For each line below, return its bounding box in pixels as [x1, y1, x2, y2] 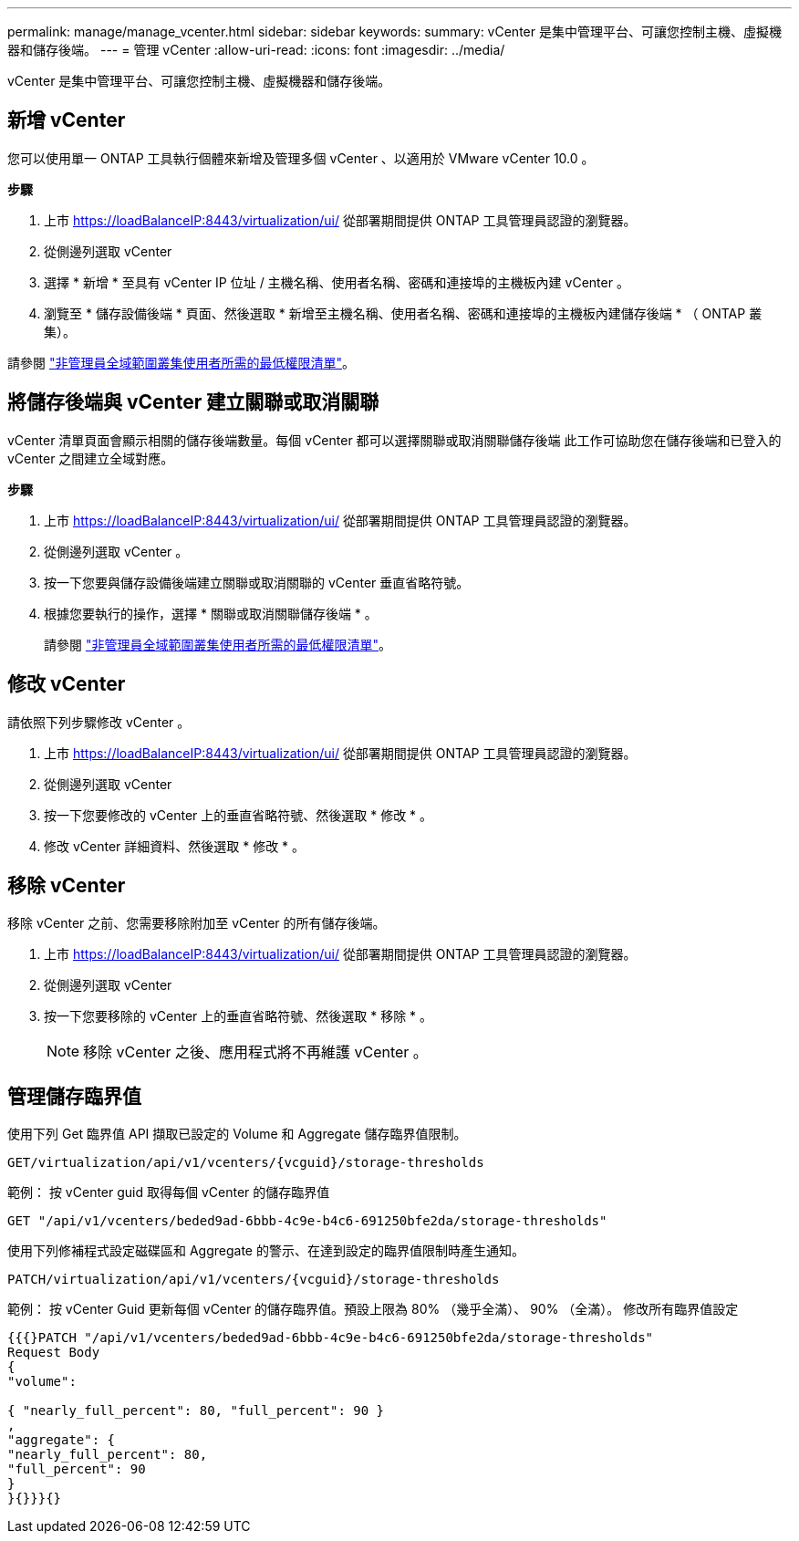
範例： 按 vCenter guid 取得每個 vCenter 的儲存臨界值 [7, 1184, 330, 1201]
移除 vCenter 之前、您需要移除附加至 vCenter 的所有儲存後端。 [7, 915, 386, 932]
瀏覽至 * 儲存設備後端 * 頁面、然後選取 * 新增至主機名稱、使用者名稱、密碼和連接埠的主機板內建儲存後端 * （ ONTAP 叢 [44, 305, 763, 321]
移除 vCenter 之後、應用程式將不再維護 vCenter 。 [83, 1043, 428, 1062]
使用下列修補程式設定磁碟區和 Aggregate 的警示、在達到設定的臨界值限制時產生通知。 [7, 1243, 524, 1259]
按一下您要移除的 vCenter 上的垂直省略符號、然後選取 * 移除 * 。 [44, 1008, 433, 1025]
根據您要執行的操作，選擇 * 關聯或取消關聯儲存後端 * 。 [44, 605, 378, 621]
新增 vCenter [7, 109, 126, 132]
